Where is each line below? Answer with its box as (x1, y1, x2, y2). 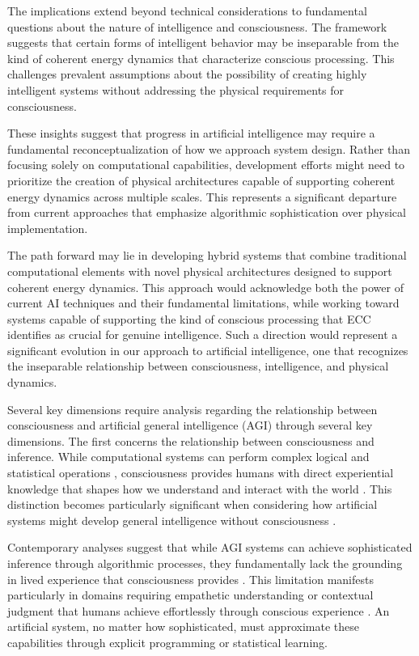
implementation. (7, 219, 88, 236)
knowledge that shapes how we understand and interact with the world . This (7, 480, 392, 497)
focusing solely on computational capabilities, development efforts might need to (7, 156, 405, 173)
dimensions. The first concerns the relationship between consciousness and (7, 432, 375, 449)
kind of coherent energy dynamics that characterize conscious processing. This (7, 49, 395, 66)
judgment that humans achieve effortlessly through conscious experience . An (7, 602, 390, 619)
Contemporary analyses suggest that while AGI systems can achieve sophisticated (7, 539, 413, 556)
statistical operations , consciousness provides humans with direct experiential (7, 464, 394, 481)
